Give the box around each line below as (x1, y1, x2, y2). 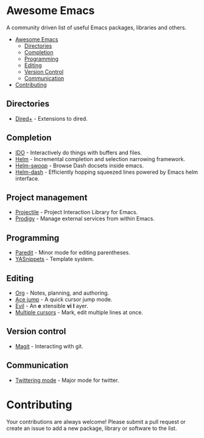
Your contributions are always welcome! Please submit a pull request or (6, 418, 186, 425)
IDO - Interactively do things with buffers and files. (15, 149, 142, 156)
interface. (15, 174, 40, 182)
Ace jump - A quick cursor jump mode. (15, 296, 113, 303)
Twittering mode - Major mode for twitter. (15, 376, 119, 384)
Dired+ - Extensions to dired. (15, 115, 88, 122)
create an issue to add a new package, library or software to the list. (6, 425, 177, 432)
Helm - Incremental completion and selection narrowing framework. (15, 155, 186, 162)
